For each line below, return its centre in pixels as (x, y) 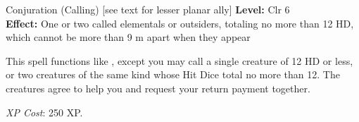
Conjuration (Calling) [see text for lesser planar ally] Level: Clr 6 (148, 9)
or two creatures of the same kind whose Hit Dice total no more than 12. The (173, 74)
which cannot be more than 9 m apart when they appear (128, 37)
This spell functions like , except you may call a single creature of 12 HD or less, (179, 60)
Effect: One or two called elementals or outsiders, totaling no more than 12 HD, (180, 23)
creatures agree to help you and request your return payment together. (158, 88)
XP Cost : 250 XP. (44, 112)
